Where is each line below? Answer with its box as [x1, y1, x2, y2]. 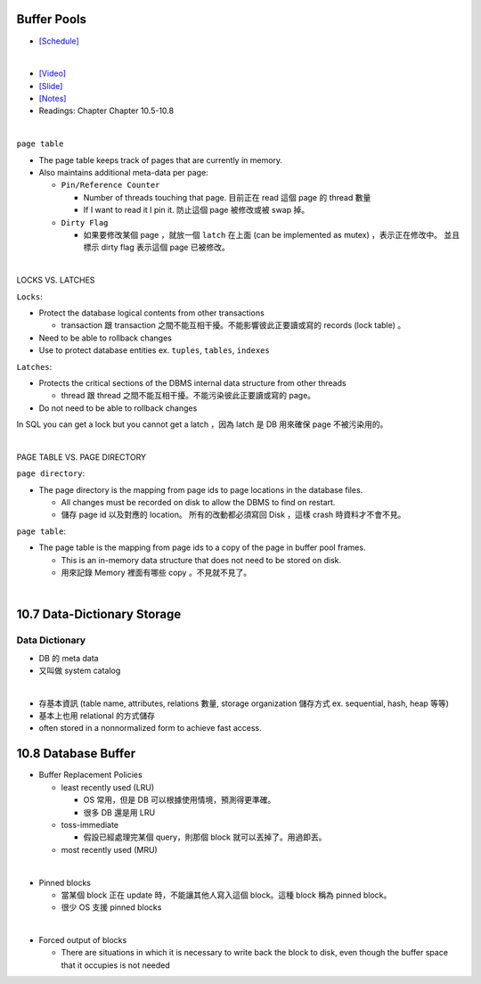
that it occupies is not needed [61, 959, 171, 971]
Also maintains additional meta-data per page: [38, 168, 208, 178]
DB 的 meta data [38, 652, 99, 663]
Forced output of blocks [38, 935, 127, 946]
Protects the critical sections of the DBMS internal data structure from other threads [38, 377, 346, 388]
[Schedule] [38, 36, 79, 46]
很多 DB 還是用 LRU [83, 807, 156, 817]
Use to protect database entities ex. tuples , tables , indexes [38, 345, 271, 356]
